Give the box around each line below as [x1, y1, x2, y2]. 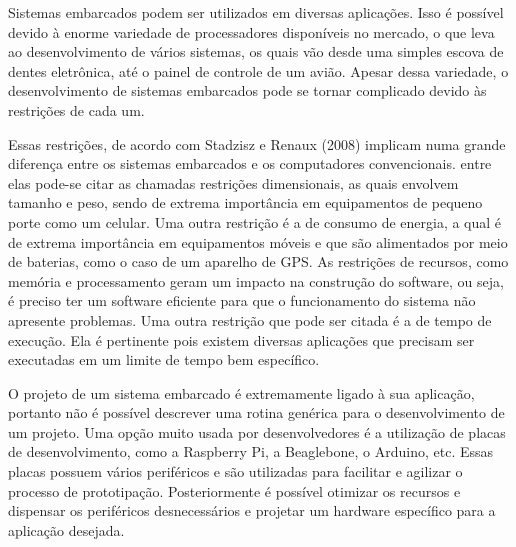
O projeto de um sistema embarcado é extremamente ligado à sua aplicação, [8, 382, 475, 403]
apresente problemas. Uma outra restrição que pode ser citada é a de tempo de [8, 309, 492, 330]
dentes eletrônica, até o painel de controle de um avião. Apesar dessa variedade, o [8, 60, 509, 81]
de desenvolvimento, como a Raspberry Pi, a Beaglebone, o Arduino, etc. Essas [8, 441, 494, 462]
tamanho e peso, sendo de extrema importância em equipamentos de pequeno [8, 192, 483, 213]
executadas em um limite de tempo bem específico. [8, 349, 320, 370]
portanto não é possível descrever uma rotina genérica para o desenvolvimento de [8, 402, 505, 423]
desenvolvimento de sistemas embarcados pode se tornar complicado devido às [8, 80, 487, 101]
